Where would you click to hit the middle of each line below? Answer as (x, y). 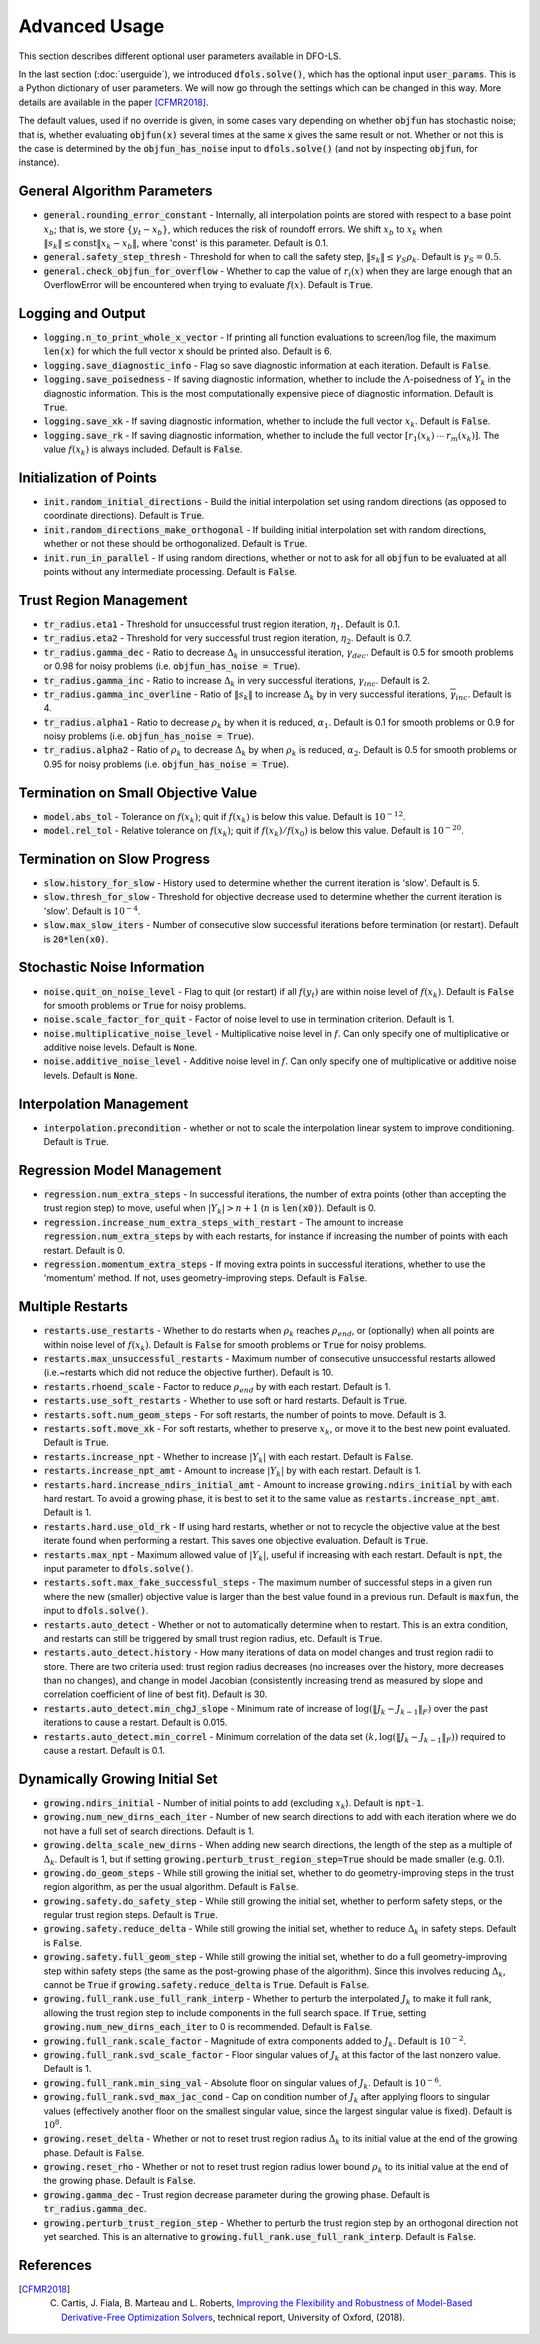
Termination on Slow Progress (114, 858)
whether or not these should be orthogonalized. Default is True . (175, 544)
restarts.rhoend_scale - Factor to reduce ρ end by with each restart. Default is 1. (217, 1387)
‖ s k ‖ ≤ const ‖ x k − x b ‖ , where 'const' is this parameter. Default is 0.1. (186, 243)
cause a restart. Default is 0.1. (104, 1751)
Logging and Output (82, 313)
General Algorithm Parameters (115, 191)
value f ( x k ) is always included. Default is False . (143, 450)
